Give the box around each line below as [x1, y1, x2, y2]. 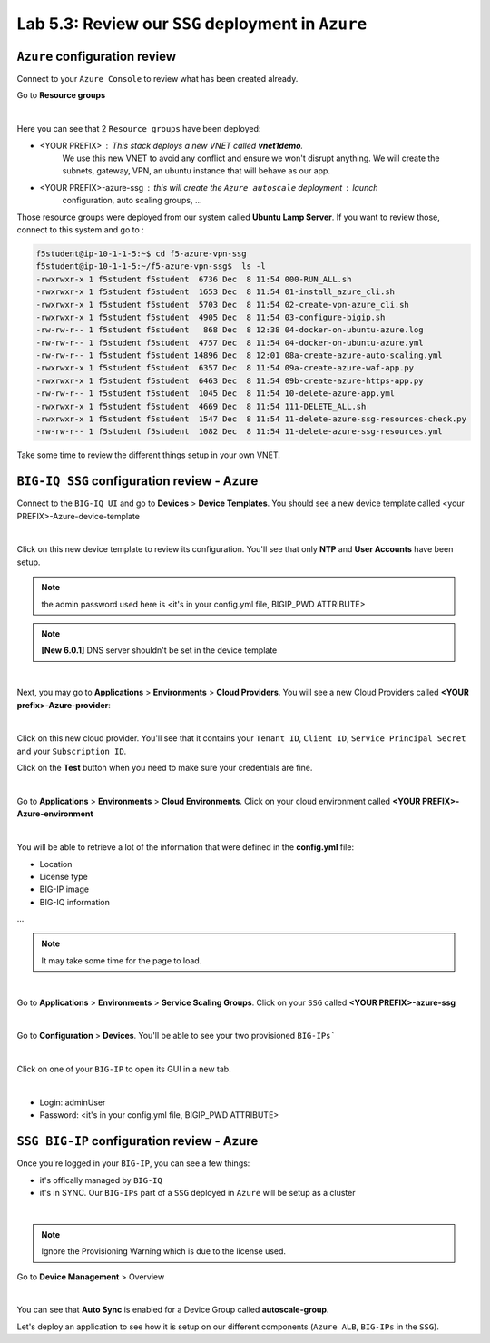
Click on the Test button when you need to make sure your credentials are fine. [16, 763, 313, 774]
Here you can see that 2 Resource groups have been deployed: [16, 123, 261, 134]
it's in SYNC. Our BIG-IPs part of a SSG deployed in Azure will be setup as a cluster [39, 1188, 356, 1199]
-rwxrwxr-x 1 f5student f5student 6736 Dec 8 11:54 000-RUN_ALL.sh [35, 273, 352, 284]
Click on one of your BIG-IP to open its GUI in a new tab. [16, 1063, 231, 1075]
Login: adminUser [39, 1097, 106, 1108]
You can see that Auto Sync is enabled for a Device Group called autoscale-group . [16, 1304, 329, 1316]
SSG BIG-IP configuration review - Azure [16, 1133, 259, 1149]
